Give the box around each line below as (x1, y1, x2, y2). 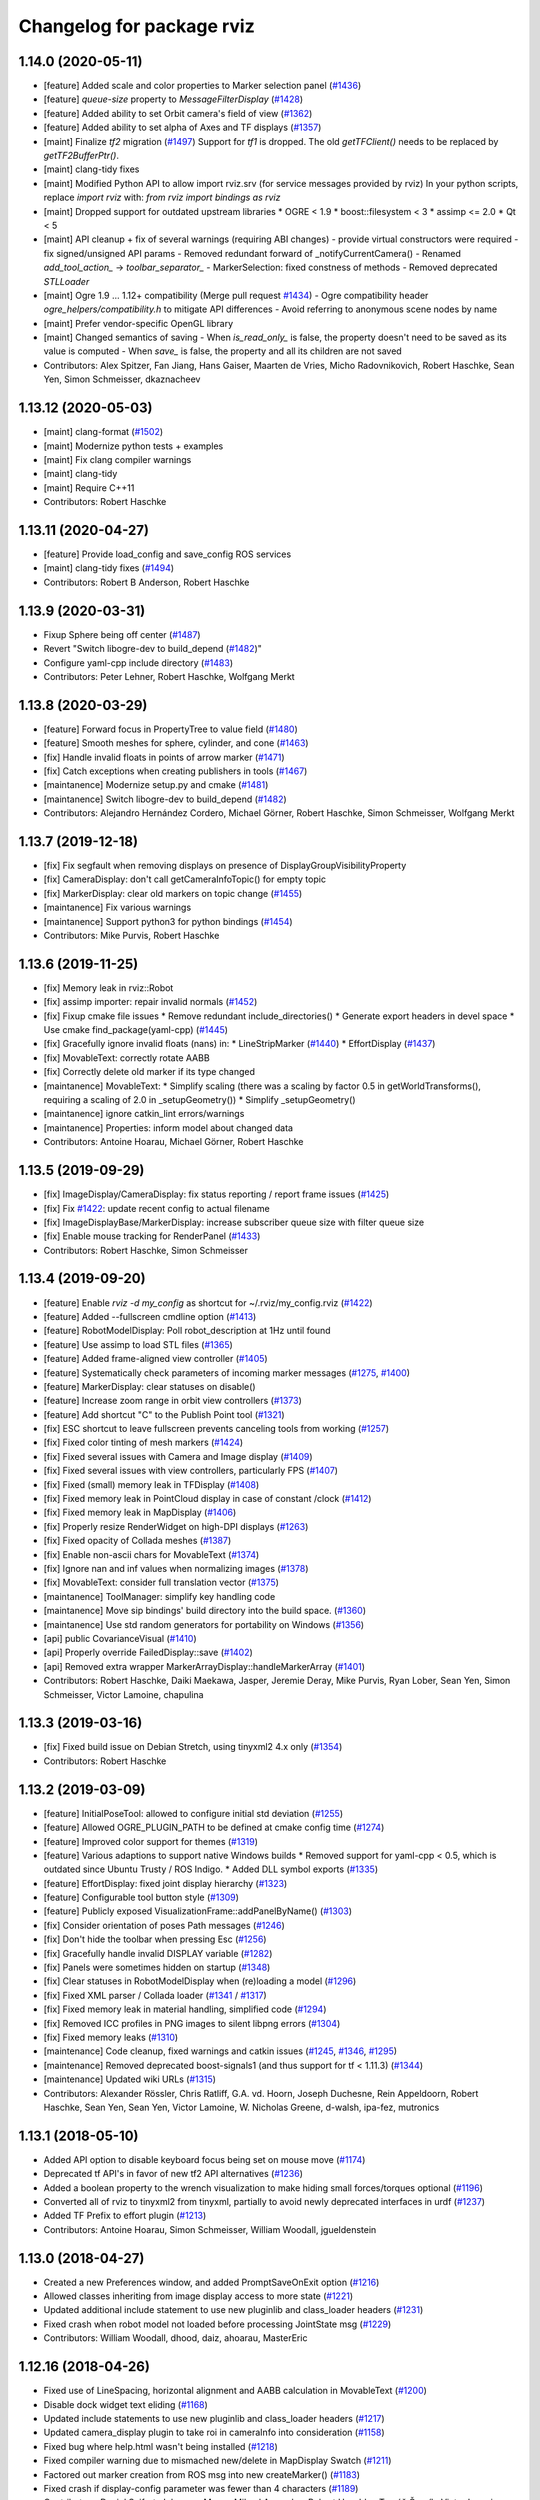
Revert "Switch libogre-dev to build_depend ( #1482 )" (43, 643, 262, 655)
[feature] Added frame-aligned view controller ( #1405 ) (43, 1353, 269, 1365)
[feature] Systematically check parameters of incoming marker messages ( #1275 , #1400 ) (43, 1366, 410, 1379)
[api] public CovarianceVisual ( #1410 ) (43, 1632, 197, 1644)
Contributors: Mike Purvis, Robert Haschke (43, 930, 220, 941)
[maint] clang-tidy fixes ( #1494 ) (43, 562, 175, 574)
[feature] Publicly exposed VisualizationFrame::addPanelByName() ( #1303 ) (43, 1905, 353, 1917)
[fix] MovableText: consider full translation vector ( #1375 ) (43, 1576, 280, 1589)
